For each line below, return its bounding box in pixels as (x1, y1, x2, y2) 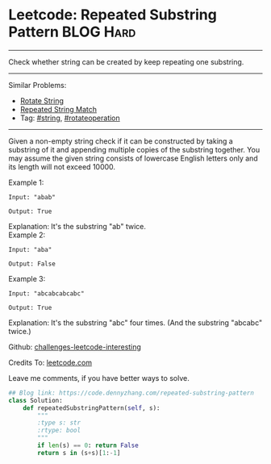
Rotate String (19, 95, 65, 106)
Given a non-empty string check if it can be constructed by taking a (8, 136, 234, 146)
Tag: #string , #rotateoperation (19, 113, 121, 123)
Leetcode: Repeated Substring (8, 6, 218, 24)
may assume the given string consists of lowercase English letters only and (8, 153, 258, 163)
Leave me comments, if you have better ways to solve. (8, 373, 190, 382)
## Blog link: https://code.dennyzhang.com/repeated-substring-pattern (8, 389, 254, 397)
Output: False (8, 260, 56, 268)
